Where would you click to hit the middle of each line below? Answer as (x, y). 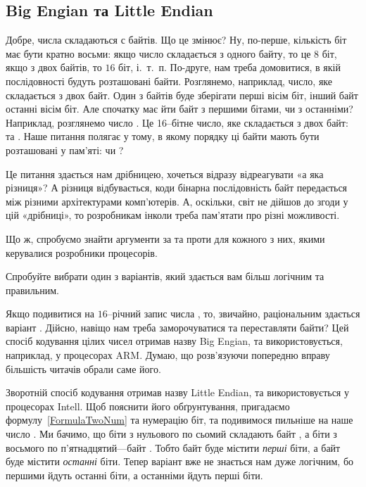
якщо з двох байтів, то (54, 67)
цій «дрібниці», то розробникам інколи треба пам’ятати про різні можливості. (173, 215)
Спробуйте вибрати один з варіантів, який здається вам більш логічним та (165, 276)
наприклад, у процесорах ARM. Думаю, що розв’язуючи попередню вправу (168, 355)
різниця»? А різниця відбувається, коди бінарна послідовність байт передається (177, 188)
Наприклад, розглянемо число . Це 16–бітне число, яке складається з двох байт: (177, 122)
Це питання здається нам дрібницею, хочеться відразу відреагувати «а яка (165, 173)
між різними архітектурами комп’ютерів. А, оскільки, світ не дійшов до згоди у (177, 201)
